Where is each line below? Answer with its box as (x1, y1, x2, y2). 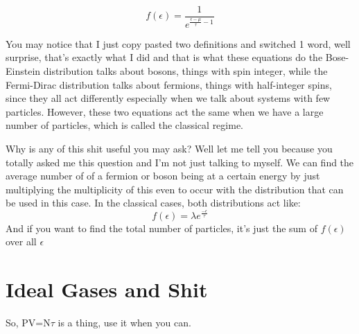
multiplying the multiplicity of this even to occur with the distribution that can (6, 182, 344, 196)
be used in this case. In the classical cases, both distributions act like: (6, 195, 301, 210)
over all (6, 234, 37, 249)
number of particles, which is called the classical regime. (6, 118, 243, 132)
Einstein (6, 63, 41, 78)
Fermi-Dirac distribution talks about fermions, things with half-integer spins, (6, 77, 332, 91)
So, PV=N (6, 315, 51, 330)
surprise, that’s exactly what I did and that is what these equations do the (6, 50, 323, 64)
